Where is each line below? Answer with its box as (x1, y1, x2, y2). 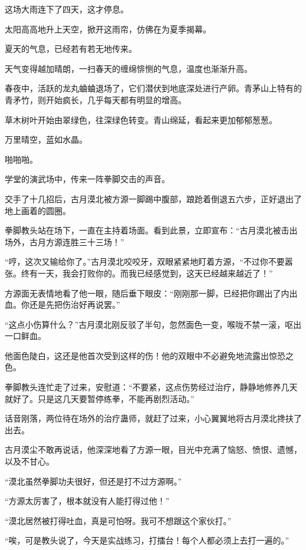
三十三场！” (78, 235, 124, 248)
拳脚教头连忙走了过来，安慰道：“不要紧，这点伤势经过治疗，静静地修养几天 (5, 381, 298, 393)
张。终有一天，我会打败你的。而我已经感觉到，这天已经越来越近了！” (5, 266, 273, 279)
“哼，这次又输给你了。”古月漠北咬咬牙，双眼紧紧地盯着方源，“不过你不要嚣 (5, 255, 293, 268)
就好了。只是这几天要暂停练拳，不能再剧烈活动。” (5, 392, 195, 404)
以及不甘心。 (5, 455, 54, 467)
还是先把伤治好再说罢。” (29, 298, 120, 311)
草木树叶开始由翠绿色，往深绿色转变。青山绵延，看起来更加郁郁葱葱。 (5, 113, 277, 126)
